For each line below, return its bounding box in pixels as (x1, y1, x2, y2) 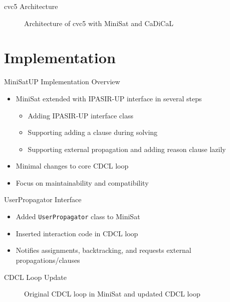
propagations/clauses (16, 254, 80, 265)
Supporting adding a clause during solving (28, 127, 158, 137)
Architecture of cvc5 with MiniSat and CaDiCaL (24, 18, 173, 28)
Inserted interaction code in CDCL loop (16, 228, 138, 238)
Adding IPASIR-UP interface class (28, 110, 133, 120)
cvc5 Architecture (4, 1, 58, 11)
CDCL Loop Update (4, 271, 67, 282)
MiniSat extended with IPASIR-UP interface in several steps (16, 93, 202, 103)
